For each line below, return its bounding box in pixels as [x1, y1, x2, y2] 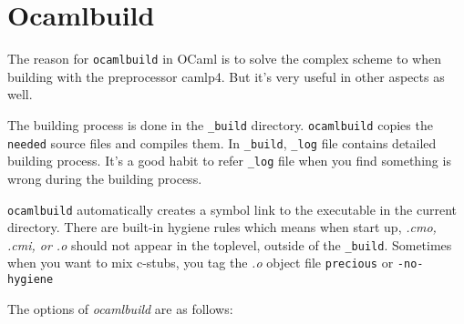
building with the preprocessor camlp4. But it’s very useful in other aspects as [7, 66, 445, 86]
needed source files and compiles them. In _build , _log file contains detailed [7, 133, 437, 152]
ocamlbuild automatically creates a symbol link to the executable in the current [7, 199, 458, 218]
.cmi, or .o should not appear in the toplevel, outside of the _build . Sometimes [7, 235, 452, 254]
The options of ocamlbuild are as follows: [7, 299, 233, 318]
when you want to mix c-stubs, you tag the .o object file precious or [7, 253, 394, 272]
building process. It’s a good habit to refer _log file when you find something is [7, 151, 451, 170]
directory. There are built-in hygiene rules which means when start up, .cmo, [7, 218, 437, 237]
